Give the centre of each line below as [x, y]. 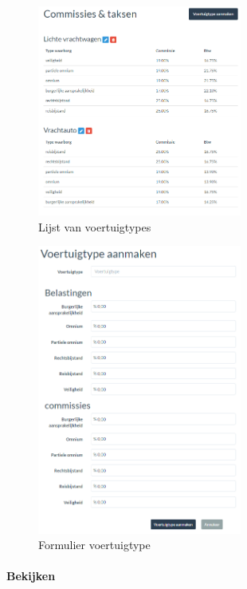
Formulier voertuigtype [94, 545]
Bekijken [31, 576]
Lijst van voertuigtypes [95, 226]
